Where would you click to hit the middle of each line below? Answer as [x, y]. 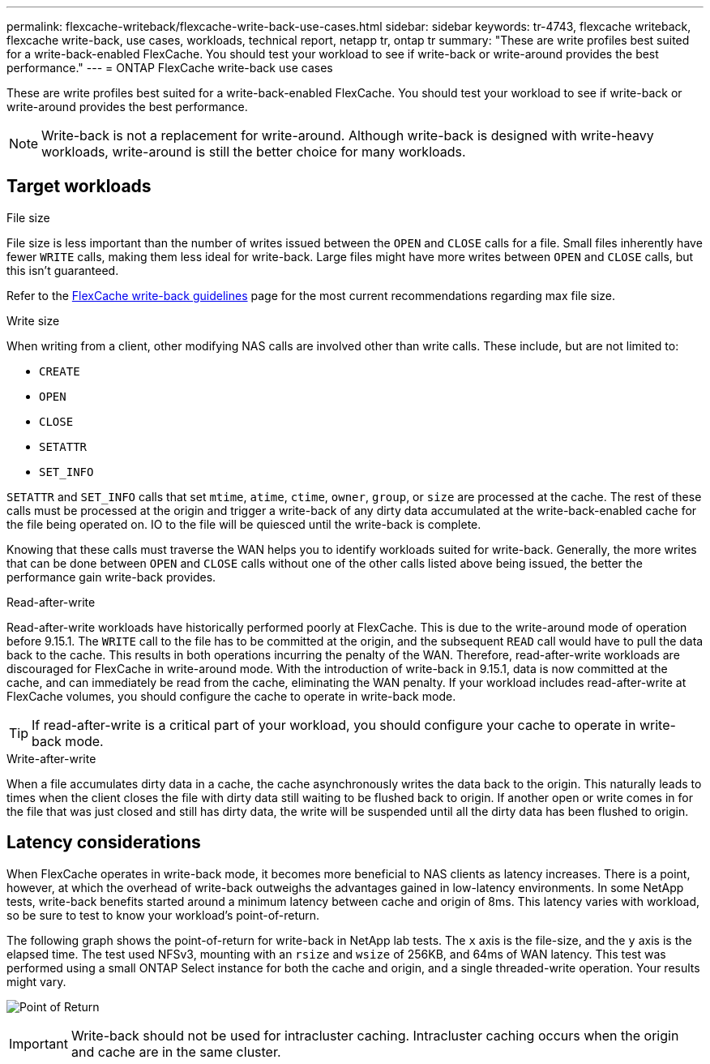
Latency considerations [104, 843]
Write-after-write [51, 758]
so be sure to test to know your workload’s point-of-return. [163, 915]
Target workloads [79, 187]
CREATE [60, 371]
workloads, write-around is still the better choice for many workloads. [254, 152]
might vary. [36, 981]
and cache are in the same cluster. [176, 1051]
